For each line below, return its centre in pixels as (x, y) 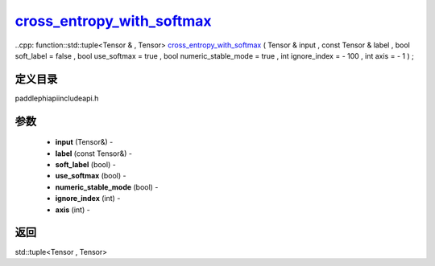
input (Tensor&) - (84, 142)
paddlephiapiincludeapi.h (57, 98)
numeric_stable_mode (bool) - (107, 187)
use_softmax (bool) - (91, 176)
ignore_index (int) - (88, 198)
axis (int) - (72, 210)
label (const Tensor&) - (94, 153)
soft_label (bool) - (85, 165)
